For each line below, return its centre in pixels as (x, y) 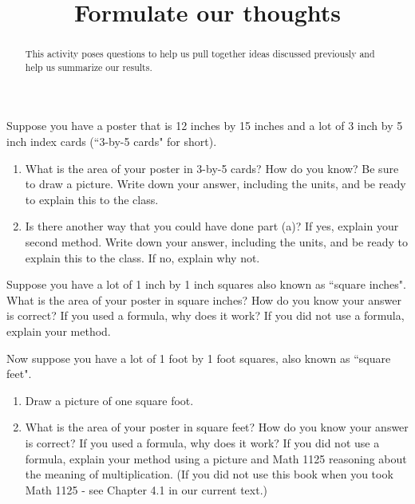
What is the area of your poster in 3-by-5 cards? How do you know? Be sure (212, 168)
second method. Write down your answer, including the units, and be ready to (216, 242)
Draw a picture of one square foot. (109, 400)
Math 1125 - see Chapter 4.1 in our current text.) (146, 489)
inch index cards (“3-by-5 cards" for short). (112, 142)
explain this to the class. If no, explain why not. (142, 257)
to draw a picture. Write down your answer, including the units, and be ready (215, 184)
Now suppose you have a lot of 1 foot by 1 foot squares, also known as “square (199, 358)
